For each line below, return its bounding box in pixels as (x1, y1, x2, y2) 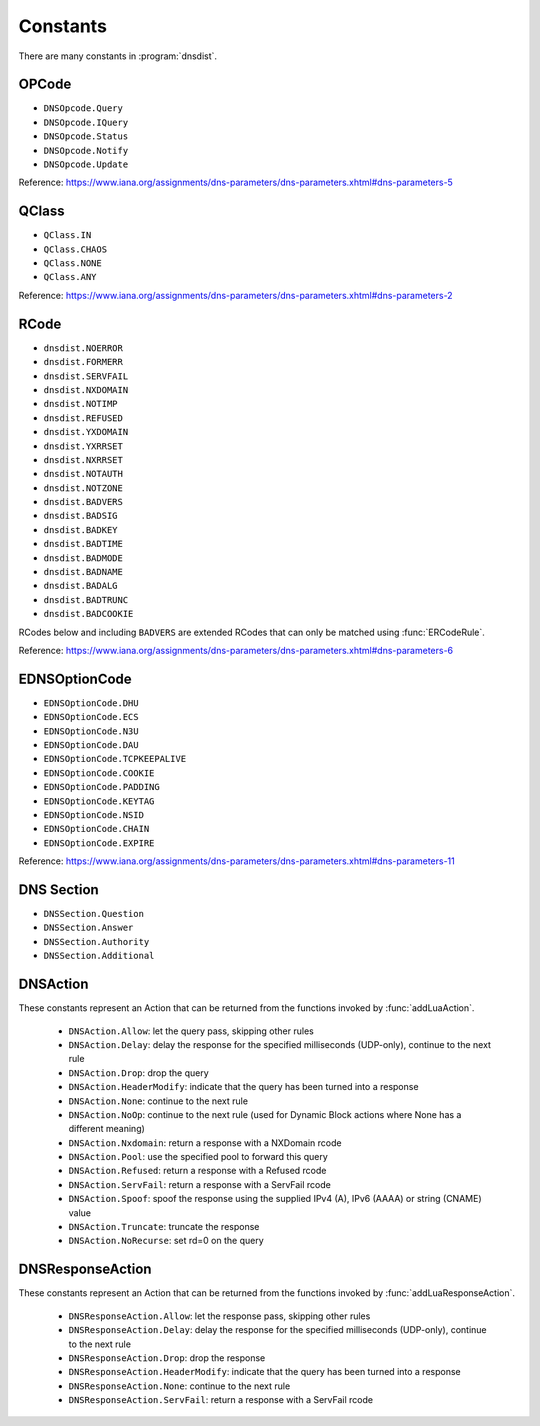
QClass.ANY (43, 271, 97, 283)
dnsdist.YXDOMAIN (43, 426, 129, 438)
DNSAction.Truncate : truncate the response (68, 1221, 260, 1233)
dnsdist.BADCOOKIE (43, 608, 134, 620)
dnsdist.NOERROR (43, 342, 124, 354)
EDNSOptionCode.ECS (43, 711, 139, 723)
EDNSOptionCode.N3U (43, 725, 139, 737)
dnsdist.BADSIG (43, 510, 119, 522)
